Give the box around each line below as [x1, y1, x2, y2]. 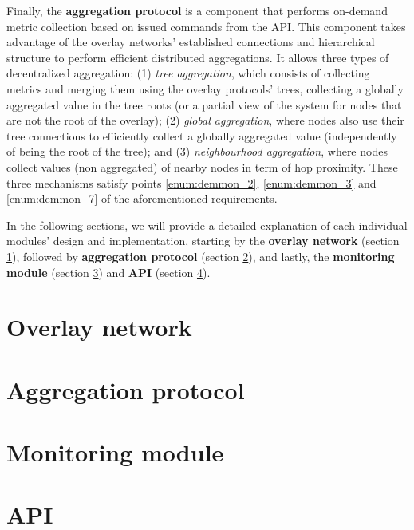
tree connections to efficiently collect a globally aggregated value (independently [6, 127, 397, 144]
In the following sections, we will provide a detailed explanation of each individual [6, 216, 408, 233]
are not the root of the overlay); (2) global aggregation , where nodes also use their [6, 112, 404, 129]
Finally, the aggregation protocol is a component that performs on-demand [6, 2, 388, 18]
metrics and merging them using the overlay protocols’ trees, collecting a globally [6, 80, 404, 97]
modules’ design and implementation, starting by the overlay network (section [6, 232, 400, 249]
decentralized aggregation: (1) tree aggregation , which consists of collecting [6, 65, 370, 81]
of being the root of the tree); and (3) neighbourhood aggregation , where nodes [6, 143, 388, 160]
